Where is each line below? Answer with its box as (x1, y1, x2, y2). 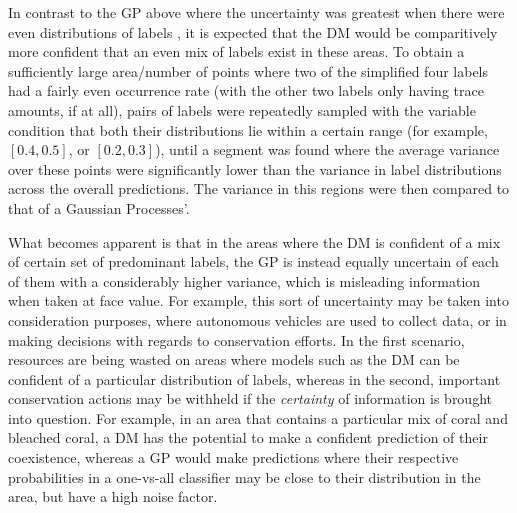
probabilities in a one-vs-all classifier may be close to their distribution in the (8, 466, 481, 487)
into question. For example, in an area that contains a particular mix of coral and (8, 407, 508, 428)
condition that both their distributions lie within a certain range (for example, (8, 119, 488, 140)
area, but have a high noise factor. (8, 486, 218, 507)
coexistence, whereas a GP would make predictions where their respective (8, 447, 459, 468)
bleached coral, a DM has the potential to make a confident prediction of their (8, 427, 488, 448)
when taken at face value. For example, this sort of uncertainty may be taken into (8, 290, 509, 311)
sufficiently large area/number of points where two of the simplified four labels (8, 60, 489, 81)
